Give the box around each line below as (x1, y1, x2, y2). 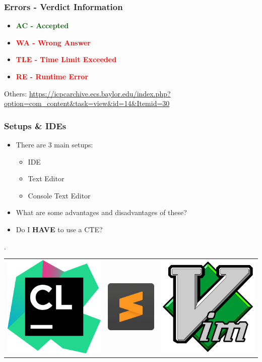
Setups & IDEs (4, 119, 67, 132)
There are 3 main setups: (16, 139, 93, 149)
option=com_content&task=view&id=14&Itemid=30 (4, 98, 170, 109)
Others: (4, 88, 27, 98)
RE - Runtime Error (16, 71, 89, 81)
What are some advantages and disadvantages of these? (16, 207, 187, 218)
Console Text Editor (28, 190, 91, 200)
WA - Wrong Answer (16, 37, 91, 47)
